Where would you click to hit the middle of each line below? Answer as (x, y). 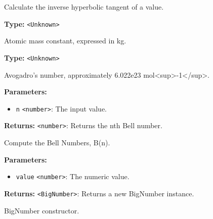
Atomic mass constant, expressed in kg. (65, 41)
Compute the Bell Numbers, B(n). (57, 142)
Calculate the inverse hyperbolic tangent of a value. (84, 7)
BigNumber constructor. (42, 210)
